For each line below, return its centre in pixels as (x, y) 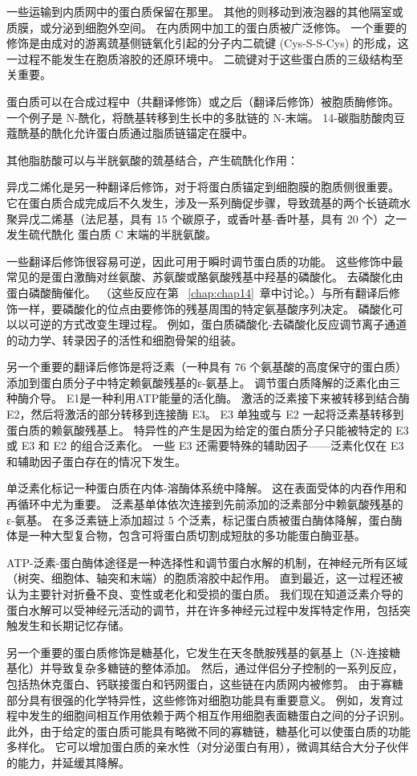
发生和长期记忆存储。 (73, 625)
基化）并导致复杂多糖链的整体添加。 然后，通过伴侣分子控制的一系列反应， (205, 668)
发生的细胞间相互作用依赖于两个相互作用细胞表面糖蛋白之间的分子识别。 (219, 715)
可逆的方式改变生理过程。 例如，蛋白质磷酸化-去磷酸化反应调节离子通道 (218, 324)
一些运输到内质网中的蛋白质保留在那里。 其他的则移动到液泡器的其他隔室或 (205, 11)
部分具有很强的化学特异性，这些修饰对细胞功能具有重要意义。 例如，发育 (199, 699)
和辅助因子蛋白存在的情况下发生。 (96, 461)
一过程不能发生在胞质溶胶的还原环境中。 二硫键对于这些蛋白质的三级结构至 (205, 58)
